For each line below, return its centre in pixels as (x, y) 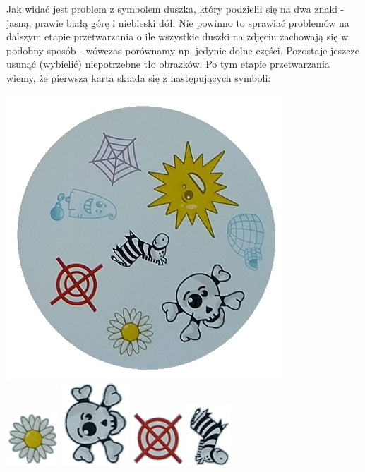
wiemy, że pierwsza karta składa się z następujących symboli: (139, 77)
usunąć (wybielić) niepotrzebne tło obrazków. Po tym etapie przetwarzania (168, 64)
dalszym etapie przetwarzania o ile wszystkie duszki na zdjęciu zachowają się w (178, 36)
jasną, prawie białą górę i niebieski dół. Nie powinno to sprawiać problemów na (178, 22)
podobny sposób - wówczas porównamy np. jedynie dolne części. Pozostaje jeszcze (183, 50)
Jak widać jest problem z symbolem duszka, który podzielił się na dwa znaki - (175, 8)
